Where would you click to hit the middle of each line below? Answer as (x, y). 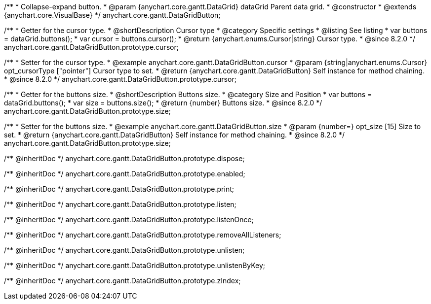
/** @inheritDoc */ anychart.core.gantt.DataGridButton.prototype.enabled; (125, 174)
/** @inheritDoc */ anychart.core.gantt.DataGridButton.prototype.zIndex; (122, 281)
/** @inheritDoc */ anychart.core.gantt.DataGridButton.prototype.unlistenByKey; (135, 265)
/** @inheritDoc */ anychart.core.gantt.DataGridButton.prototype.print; (119, 189)
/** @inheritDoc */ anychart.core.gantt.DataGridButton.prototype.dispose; (124, 158)
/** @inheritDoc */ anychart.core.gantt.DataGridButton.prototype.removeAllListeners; (143, 235)
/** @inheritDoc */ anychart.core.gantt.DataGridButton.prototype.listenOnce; (129, 220)
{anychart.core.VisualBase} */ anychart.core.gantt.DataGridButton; (112, 15)
